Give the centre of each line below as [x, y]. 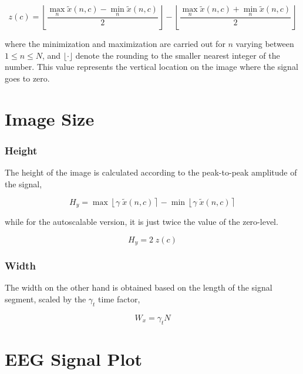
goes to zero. [27, 78]
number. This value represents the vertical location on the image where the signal [151, 67]
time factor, [119, 299]
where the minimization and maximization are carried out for [115, 43]
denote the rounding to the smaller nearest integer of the [178, 55]
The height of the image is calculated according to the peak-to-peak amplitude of [151, 172]
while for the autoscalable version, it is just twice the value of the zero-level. [142, 222]
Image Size [50, 118]
